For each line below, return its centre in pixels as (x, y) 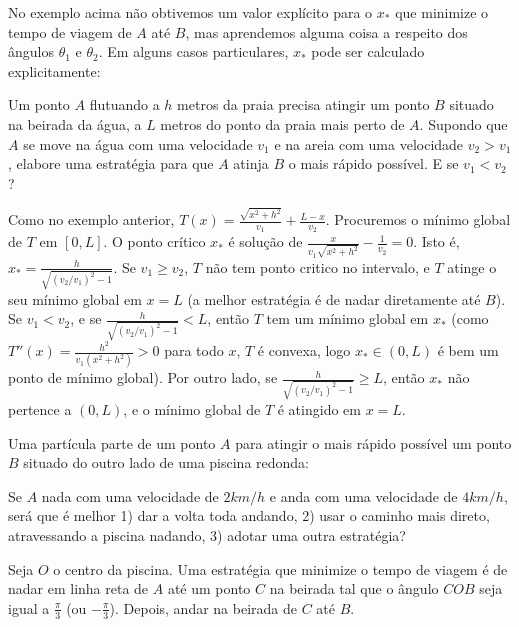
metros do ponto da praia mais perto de (282, 123)
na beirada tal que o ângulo (354, 588)
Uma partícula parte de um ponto (112, 442)
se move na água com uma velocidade (138, 143)
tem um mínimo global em (347, 318)
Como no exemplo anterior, (91, 219)
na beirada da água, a (75, 123)
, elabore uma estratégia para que (111, 163)
